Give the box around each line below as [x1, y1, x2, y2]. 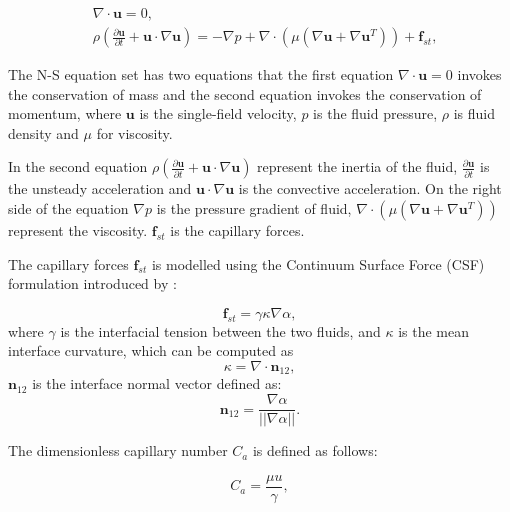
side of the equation [8, 198, 129, 219]
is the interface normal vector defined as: [32, 373, 282, 394]
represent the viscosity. [8, 220, 148, 241]
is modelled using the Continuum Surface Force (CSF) [151, 253, 485, 274]
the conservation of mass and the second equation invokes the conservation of [8, 83, 482, 104]
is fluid [453, 103, 495, 124]
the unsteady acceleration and [8, 178, 192, 199]
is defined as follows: [252, 440, 378, 461]
